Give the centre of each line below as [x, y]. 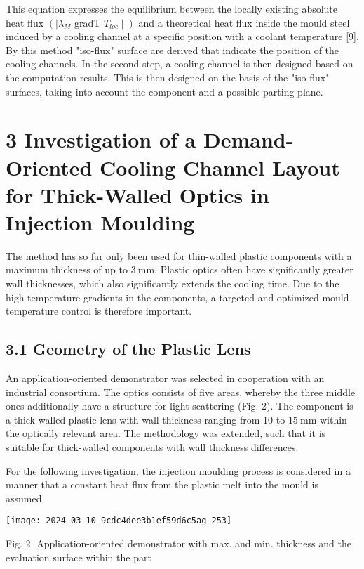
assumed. [25, 498]
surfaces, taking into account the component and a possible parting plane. [164, 91]
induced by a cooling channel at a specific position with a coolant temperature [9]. [182, 36]
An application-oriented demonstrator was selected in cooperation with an [165, 378]
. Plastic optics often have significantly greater [254, 269]
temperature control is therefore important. [99, 311]
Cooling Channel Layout [220, 167]
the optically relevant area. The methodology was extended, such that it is [166, 433]
